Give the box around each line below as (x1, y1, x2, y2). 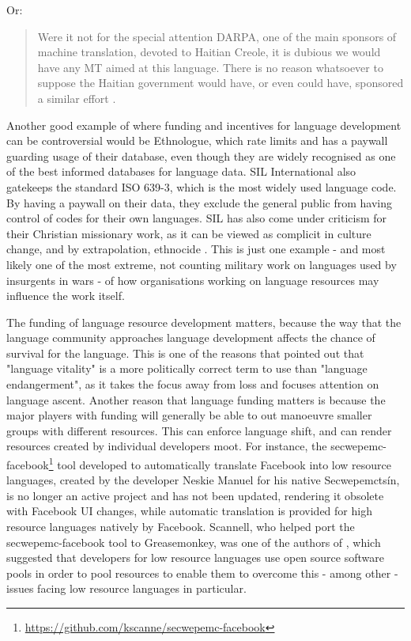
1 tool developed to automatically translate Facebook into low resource (48, 454, 391, 472)
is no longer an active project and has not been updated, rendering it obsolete (6, 487, 384, 503)
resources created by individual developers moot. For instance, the (6, 438, 327, 454)
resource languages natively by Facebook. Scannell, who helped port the (6, 518, 355, 535)
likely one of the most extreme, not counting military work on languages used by (6, 256, 397, 272)
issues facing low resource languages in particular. (6, 580, 247, 597)
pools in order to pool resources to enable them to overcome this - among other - (6, 564, 398, 581)
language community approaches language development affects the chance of (6, 329, 375, 346)
